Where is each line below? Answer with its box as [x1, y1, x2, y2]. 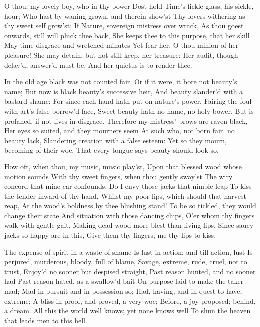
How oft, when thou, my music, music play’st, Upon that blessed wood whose [4, 161, 242, 171]
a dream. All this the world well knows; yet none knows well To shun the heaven [4, 305, 251, 316]
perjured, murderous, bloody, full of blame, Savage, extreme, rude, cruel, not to [4, 256, 247, 267]
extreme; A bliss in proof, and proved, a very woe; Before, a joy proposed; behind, [4, 295, 256, 306]
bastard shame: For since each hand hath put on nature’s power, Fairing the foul [4, 96, 252, 106]
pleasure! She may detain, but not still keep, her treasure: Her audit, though [4, 49, 238, 60]
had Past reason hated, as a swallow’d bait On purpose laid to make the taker [4, 276, 244, 286]
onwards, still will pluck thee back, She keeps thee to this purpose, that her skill [4, 30, 250, 40]
